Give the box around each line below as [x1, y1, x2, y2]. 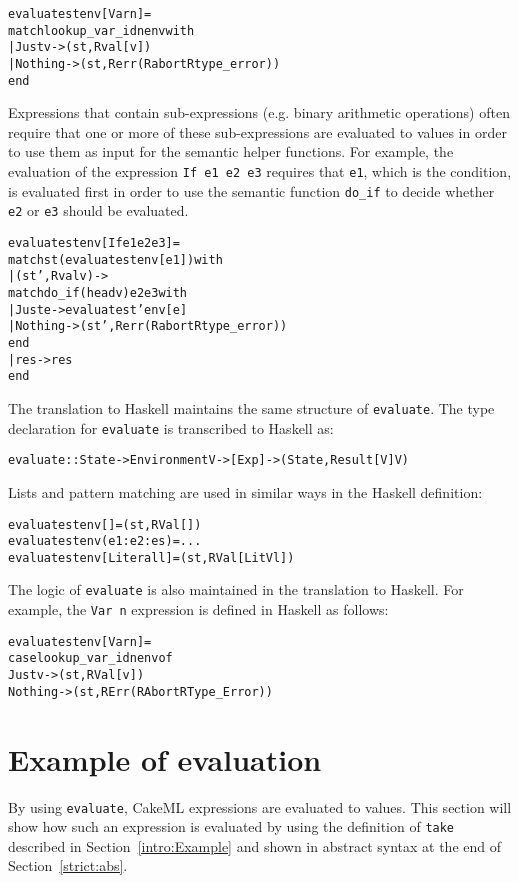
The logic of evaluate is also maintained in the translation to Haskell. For [8, 579, 464, 600]
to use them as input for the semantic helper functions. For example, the [8, 141, 454, 162]
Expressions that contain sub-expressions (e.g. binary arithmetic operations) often [8, 102, 510, 123]
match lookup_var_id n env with [8, 23, 195, 38]
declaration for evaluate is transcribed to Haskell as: [8, 417, 334, 438]
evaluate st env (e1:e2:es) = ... [8, 534, 202, 549]
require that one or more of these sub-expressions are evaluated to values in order [8, 121, 507, 142]
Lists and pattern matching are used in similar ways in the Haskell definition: [8, 481, 483, 502]
